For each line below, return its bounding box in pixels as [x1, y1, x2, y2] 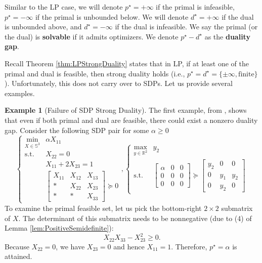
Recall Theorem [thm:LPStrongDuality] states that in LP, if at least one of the [5, 58, 249, 68]
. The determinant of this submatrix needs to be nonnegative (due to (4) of [18, 212, 252, 223]
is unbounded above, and [5, 21, 82, 32]
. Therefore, [171, 241, 207, 251]
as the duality [204, 31, 250, 41]
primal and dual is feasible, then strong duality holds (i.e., [5, 68, 185, 78]
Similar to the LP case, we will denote [5, 2, 123, 12]
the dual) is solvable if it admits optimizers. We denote [5, 31, 179, 41]
